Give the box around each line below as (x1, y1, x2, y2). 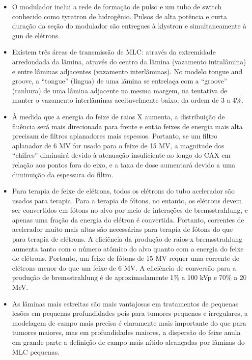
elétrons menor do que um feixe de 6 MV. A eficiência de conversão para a (12, 262, 236, 273)
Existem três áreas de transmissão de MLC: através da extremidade (12, 47, 216, 57)
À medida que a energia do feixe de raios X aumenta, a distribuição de (12, 111, 225, 121)
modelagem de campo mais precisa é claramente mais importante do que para (12, 317, 247, 328)
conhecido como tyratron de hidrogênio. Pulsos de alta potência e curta (12, 11, 227, 21)
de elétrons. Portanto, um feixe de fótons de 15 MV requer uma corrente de (12, 253, 239, 263)
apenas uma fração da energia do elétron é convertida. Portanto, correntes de (12, 214, 244, 224)
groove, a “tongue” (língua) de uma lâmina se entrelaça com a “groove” (12, 76, 227, 86)
